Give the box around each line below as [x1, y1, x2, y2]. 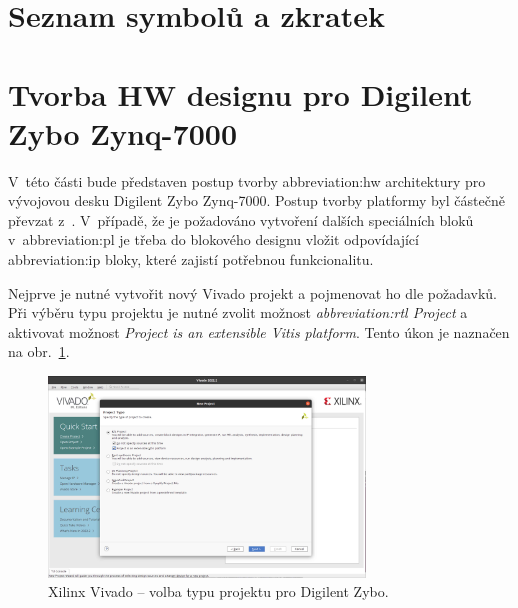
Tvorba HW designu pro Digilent [8, 73, 473, 114]
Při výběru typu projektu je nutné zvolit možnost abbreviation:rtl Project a [8, 302, 468, 323]
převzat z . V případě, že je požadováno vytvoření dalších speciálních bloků [8, 209, 474, 230]
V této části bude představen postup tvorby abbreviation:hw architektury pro [8, 170, 486, 191]
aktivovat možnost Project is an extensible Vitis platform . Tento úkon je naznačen [8, 321, 510, 342]
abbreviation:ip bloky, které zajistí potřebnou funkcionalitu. [8, 249, 374, 270]
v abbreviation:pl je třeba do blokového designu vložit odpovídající [8, 229, 419, 250]
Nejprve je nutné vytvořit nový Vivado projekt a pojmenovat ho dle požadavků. [8, 282, 498, 303]
